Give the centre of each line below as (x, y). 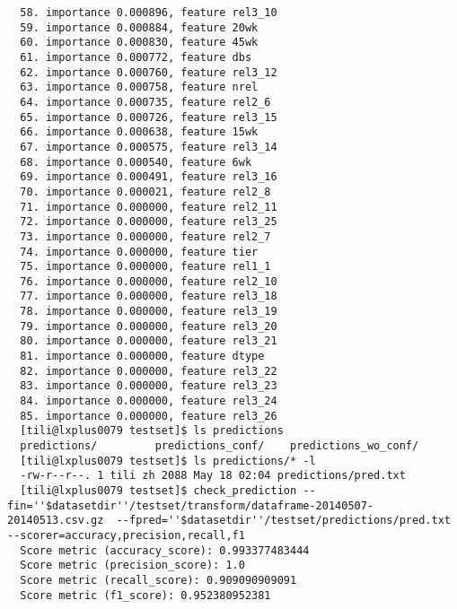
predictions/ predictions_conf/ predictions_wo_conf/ (220, 446)
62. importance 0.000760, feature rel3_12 (149, 72)
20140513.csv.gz (56, 521)
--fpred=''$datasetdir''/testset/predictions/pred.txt (283, 521)
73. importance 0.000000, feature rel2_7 (145, 236)
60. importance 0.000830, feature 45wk (139, 43)
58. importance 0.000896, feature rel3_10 (149, 13)
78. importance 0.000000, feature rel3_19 (149, 312)
